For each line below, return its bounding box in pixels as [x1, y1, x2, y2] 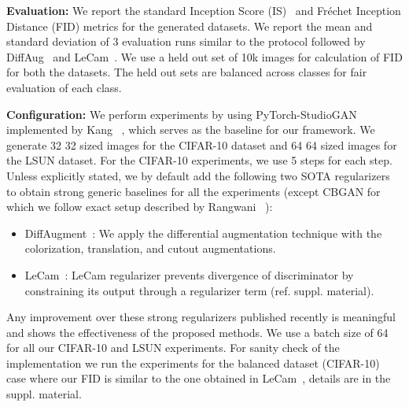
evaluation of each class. [6, 79, 122, 95]
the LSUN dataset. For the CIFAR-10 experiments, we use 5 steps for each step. [6, 152, 392, 168]
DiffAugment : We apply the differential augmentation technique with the [24, 224, 382, 241]
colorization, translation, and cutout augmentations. [24, 240, 276, 257]
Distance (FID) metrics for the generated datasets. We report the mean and [6, 17, 373, 34]
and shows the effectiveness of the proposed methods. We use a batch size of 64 [6, 324, 389, 340]
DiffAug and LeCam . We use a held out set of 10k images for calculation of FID [6, 48, 403, 65]
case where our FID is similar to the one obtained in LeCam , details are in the [6, 370, 391, 387]
